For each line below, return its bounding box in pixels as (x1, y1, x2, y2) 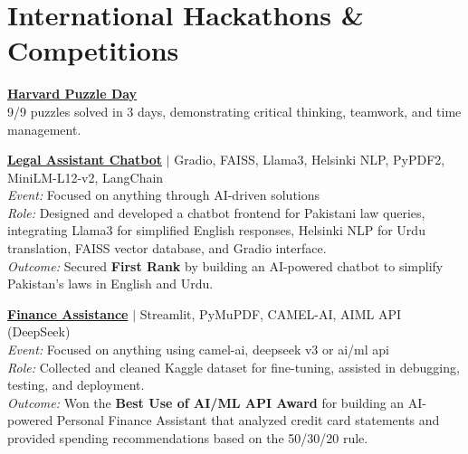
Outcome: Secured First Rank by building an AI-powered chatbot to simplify (7, 256, 444, 275)
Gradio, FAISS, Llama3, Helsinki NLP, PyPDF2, (174, 150, 445, 169)
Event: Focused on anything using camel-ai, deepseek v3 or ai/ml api (7, 340, 389, 359)
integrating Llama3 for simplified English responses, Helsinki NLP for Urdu (7, 221, 425, 240)
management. (7, 119, 81, 138)
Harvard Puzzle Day (7, 84, 138, 103)
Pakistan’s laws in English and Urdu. (7, 274, 214, 293)
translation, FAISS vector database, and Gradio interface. (7, 239, 327, 258)
